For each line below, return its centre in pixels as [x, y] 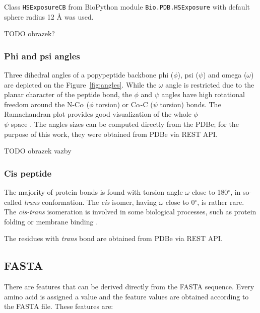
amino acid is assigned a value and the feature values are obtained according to [126, 296]
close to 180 [210, 192]
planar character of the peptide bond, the [68, 94]
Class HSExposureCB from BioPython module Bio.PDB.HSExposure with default [127, 7]
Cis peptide [28, 173]
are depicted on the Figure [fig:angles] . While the [80, 84]
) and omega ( [225, 75]
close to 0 [180, 202]
